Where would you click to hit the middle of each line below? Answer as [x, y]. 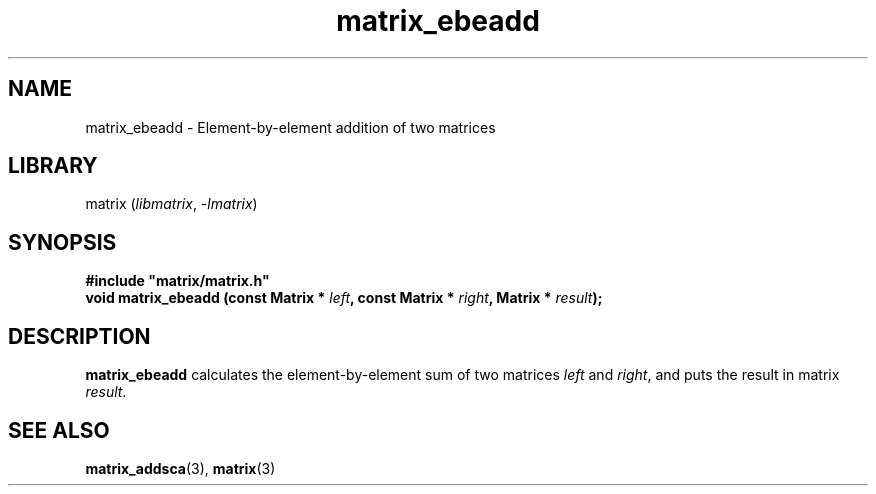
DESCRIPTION [79, 336]
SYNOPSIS [62, 242]
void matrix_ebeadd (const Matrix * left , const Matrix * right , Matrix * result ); [344, 298]
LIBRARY [53, 166]
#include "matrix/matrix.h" [177, 281]
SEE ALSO [59, 430]
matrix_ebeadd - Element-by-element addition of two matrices [290, 127]
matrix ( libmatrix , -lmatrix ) [171, 204]
